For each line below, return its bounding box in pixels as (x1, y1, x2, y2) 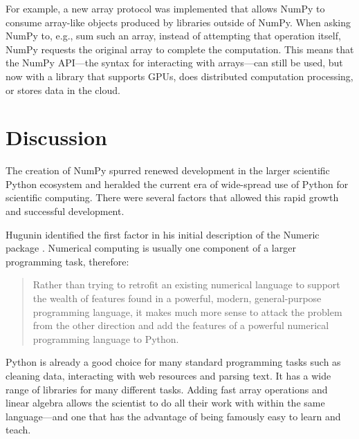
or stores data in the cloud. (6, 82, 120, 97)
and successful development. (6, 204, 125, 218)
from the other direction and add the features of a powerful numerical (33, 318, 329, 333)
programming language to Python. (33, 331, 179, 346)
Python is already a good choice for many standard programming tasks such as (6, 355, 341, 369)
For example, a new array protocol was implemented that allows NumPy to (6, 1, 325, 15)
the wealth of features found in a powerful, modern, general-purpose (33, 291, 322, 306)
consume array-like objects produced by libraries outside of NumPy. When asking (6, 15, 351, 29)
